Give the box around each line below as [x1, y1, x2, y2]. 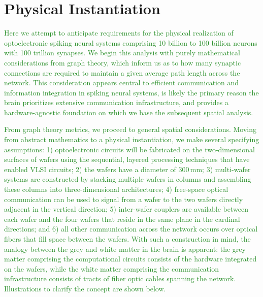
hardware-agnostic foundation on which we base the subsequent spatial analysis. [4, 107, 253, 117]
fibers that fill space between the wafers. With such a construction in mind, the [4, 234, 251, 244]
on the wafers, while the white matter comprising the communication [4, 263, 219, 274]
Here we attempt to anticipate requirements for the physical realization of [4, 27, 234, 38]
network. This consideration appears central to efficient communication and [4, 77, 239, 88]
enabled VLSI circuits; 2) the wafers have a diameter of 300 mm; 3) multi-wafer [4, 163, 251, 174]
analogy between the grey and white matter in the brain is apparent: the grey [4, 243, 246, 254]
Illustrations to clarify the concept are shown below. [4, 283, 166, 293]
